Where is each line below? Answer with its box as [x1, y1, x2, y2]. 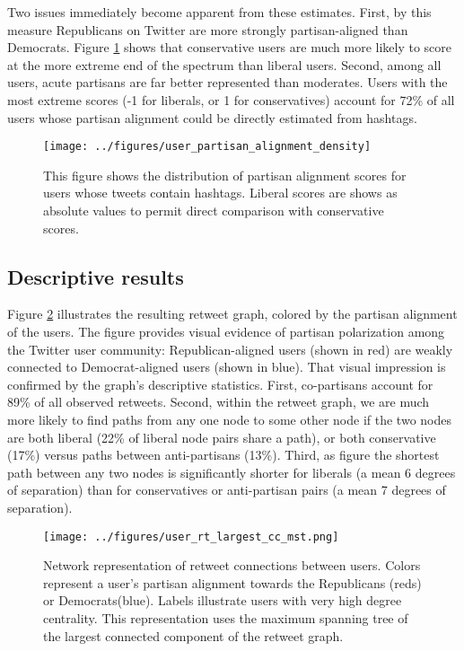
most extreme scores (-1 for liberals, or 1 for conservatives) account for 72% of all [7, 90, 455, 109]
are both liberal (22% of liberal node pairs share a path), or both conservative [7, 427, 436, 446]
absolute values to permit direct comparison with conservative [43, 201, 384, 219]
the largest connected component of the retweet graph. [43, 626, 344, 645]
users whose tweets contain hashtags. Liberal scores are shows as [43, 183, 398, 202]
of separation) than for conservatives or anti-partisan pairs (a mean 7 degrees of [7, 480, 446, 499]
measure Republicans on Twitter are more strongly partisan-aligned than [7, 20, 408, 39]
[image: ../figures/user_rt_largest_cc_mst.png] [43, 530, 339, 543]
